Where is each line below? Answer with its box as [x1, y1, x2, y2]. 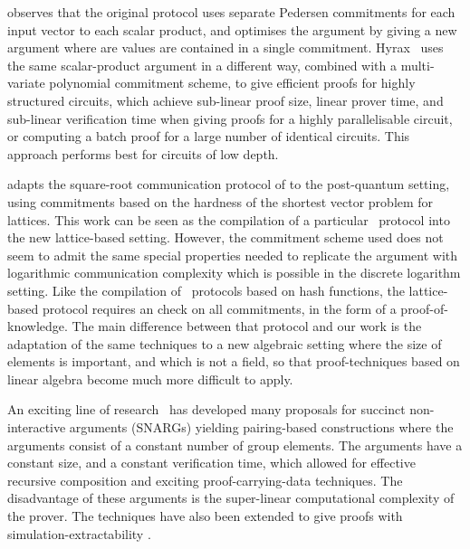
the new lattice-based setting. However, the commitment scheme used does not [7, 228, 444, 247]
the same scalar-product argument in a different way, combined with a [7, 55, 398, 74]
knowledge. [7, 317, 68, 336]
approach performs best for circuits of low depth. [7, 144, 279, 163]
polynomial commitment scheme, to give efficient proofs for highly [49, 73, 416, 92]
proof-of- [400, 298, 448, 317]
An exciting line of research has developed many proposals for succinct [7, 400, 406, 419]
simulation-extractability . [7, 524, 151, 543]
